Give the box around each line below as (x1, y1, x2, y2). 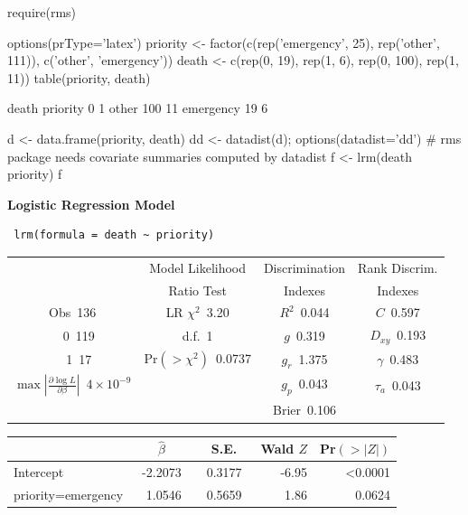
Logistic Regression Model (7, 194, 175, 213)
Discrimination (263, 257, 346, 276)
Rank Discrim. (358, 257, 438, 276)
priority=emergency (14, 484, 124, 503)
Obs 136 (49, 303, 97, 322)
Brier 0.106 (273, 400, 336, 419)
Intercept (14, 463, 64, 482)
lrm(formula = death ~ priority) (14, 229, 215, 242)
